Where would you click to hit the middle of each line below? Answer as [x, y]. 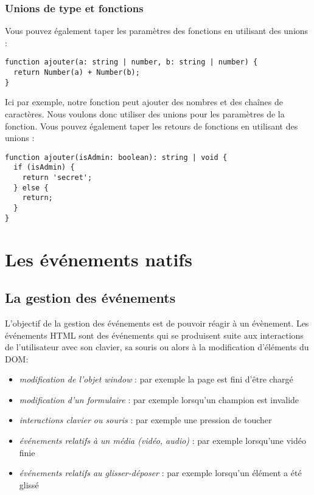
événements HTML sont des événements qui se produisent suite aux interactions [154, 335]
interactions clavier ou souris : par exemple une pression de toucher [145, 420]
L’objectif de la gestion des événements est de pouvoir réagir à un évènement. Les [157, 323]
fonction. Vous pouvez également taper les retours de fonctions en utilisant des [152, 126]
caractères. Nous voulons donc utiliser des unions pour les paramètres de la [145, 113]
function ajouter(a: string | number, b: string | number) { [131, 62]
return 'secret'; [57, 178]
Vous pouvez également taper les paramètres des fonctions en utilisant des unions [157, 31]
